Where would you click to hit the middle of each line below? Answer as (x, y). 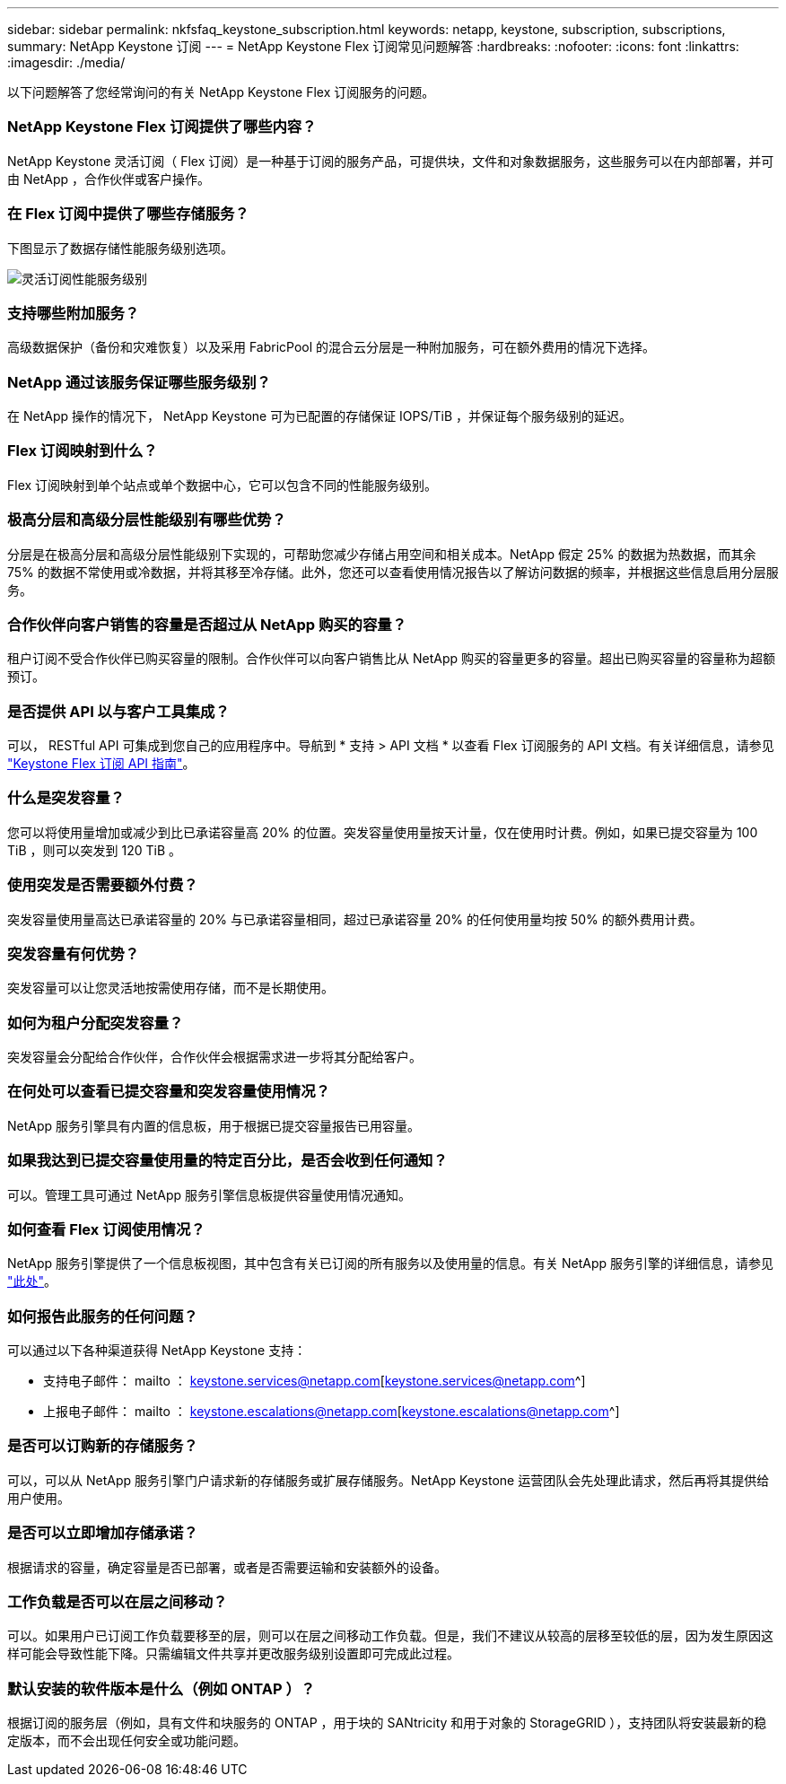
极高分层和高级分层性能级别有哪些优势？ (147, 520)
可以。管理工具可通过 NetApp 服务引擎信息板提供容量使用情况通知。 (209, 1194)
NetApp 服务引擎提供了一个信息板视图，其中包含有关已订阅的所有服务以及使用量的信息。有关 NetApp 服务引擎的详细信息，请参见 (390, 1264)
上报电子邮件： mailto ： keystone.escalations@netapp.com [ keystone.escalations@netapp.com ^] (332, 1411)
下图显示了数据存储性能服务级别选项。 (120, 248)
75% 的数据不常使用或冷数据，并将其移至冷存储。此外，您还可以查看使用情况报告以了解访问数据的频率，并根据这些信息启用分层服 (393, 572)
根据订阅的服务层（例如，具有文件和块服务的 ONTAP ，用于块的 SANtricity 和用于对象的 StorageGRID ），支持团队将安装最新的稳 (387, 1723)
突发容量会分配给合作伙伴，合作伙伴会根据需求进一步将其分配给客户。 (214, 1057)
